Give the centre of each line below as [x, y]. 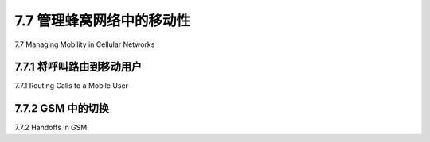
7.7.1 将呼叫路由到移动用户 [78, 67]
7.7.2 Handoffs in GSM [51, 128]
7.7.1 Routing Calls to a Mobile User [72, 86]
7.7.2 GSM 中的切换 [62, 108]
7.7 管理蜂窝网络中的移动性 [103, 21]
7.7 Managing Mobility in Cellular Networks [85, 44]
